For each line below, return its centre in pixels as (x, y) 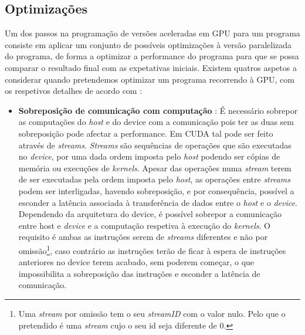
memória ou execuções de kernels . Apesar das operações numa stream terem (155, 167)
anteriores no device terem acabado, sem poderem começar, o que (136, 262)
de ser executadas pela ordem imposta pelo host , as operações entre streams (155, 179)
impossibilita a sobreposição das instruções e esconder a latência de (139, 273)
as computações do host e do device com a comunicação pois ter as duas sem (156, 122)
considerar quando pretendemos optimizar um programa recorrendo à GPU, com (150, 79)
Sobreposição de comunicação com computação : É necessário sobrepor (158, 110)
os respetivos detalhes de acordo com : (74, 91)
